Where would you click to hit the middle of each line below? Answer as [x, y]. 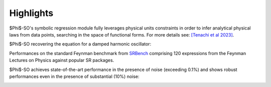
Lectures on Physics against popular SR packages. [62, 60]
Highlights [31, 13]
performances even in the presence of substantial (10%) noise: [75, 76]
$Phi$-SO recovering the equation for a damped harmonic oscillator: [80, 44]
